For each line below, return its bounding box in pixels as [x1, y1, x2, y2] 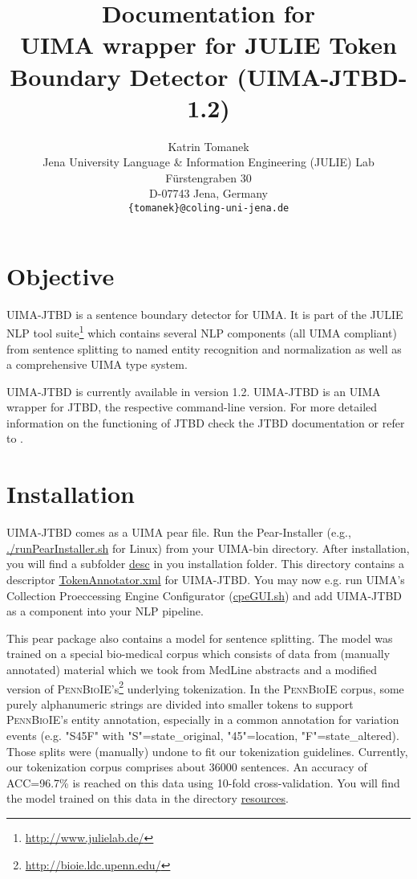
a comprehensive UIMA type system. [6, 356, 188, 373]
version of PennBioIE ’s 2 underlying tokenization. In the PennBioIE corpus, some [6, 677, 404, 697]
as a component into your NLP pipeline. [6, 603, 204, 619]
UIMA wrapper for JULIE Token [20, 28, 397, 61]
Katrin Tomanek [168, 137, 249, 154]
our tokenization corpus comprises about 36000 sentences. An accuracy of [6, 758, 367, 775]
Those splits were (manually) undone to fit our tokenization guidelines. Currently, [6, 742, 408, 759]
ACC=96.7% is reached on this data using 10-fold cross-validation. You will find [6, 774, 400, 791]
